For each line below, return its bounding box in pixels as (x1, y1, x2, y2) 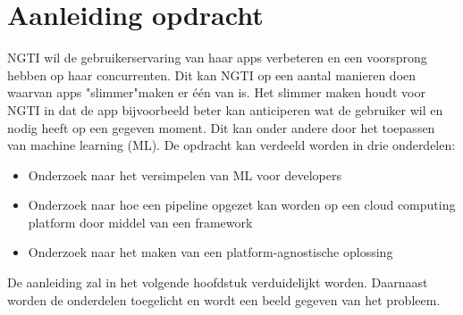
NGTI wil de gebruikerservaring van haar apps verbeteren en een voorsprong (7, 48, 427, 67)
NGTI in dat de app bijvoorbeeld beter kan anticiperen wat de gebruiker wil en (7, 100, 443, 119)
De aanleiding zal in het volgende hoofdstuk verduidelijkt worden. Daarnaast (7, 273, 428, 292)
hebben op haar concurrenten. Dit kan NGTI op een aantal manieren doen (7, 65, 417, 84)
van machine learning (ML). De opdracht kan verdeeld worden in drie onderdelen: (7, 136, 456, 154)
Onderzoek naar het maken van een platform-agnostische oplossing (28, 243, 393, 261)
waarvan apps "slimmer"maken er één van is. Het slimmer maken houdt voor (7, 83, 425, 102)
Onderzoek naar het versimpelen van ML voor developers (28, 165, 341, 184)
